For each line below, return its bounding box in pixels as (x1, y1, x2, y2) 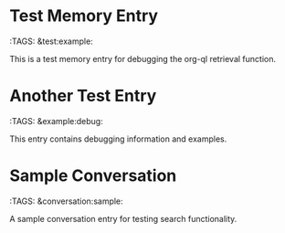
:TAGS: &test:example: (9, 36, 93, 47)
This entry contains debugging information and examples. (9, 133, 227, 144)
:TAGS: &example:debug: (9, 115, 103, 126)
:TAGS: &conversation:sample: (9, 196, 123, 207)
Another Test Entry (9, 86, 157, 106)
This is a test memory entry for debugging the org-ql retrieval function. (9, 53, 277, 64)
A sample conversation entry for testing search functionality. (9, 213, 237, 224)
